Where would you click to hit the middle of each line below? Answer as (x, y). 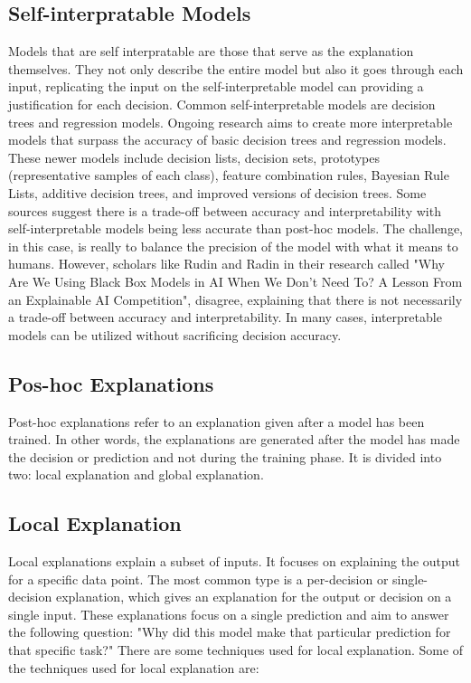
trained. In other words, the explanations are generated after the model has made (234, 439)
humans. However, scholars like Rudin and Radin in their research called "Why (226, 264)
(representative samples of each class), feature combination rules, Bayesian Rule (229, 175)
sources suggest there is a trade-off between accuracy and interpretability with (225, 210)
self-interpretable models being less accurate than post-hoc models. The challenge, (235, 228)
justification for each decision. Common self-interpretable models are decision (222, 104)
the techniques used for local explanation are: (134, 667)
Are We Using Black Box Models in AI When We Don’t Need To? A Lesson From (235, 281)
